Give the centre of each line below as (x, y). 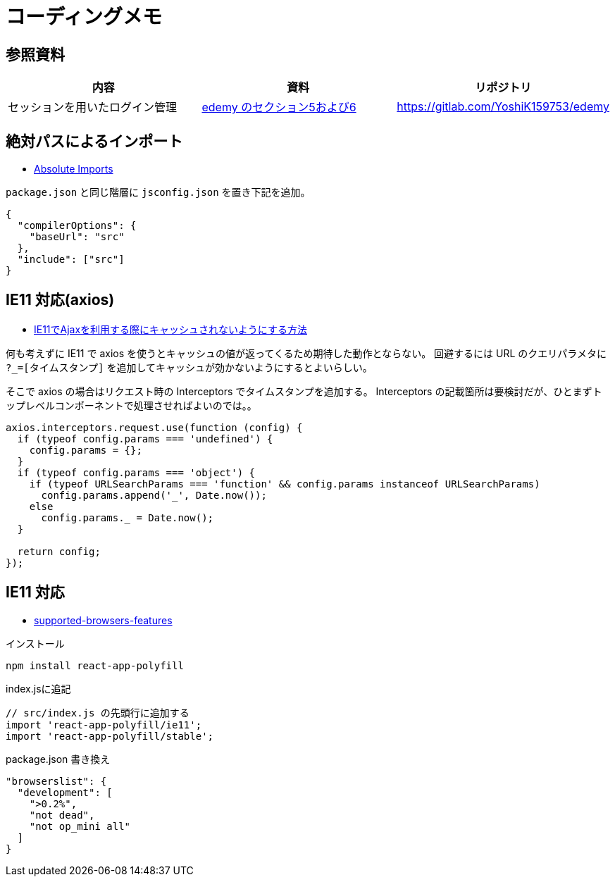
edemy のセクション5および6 (279, 107)
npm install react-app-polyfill (95, 665)
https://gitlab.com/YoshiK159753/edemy (503, 107)
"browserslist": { (56, 781)
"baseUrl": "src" (77, 237)
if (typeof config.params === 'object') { (136, 472)
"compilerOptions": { (77, 226)
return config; (59, 551)
